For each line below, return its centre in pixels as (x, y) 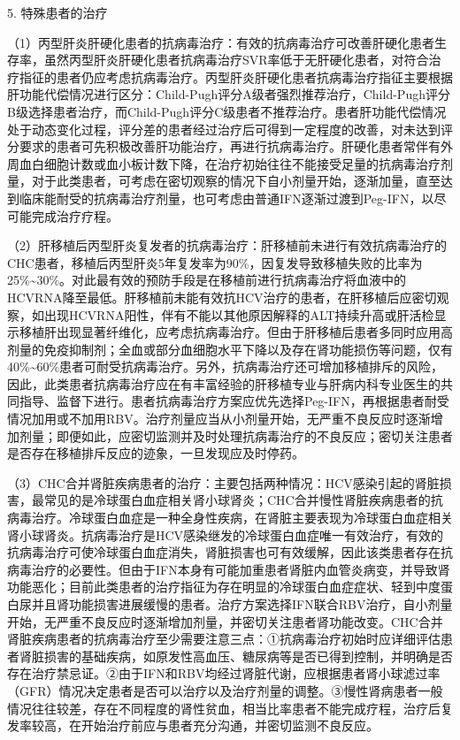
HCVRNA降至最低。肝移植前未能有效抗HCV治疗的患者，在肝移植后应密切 (222, 297)
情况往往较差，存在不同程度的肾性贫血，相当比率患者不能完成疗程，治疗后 (224, 708)
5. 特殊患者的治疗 (57, 12)
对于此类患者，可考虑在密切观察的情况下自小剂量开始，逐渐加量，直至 (236, 181)
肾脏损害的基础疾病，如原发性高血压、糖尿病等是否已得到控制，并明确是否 (236, 656)
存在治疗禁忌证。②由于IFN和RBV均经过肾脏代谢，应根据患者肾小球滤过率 (224, 673)
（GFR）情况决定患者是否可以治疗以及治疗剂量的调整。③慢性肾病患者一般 (225, 690)
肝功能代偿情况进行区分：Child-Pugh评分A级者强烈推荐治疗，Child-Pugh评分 (229, 94)
